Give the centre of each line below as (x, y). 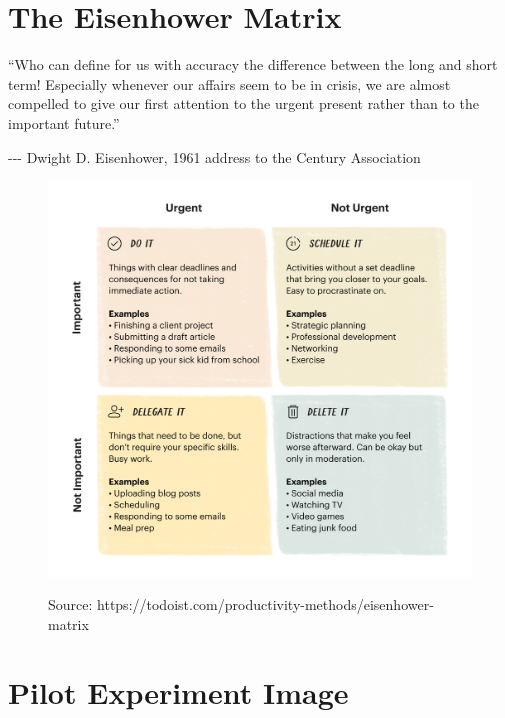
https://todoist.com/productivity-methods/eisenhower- (265, 604)
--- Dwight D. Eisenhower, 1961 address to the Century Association (214, 156)
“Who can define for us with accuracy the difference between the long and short (253, 64)
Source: (70, 604)
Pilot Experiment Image (178, 692)
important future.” (64, 122)
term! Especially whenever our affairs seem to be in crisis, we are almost (229, 83)
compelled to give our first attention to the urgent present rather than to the (243, 103)
